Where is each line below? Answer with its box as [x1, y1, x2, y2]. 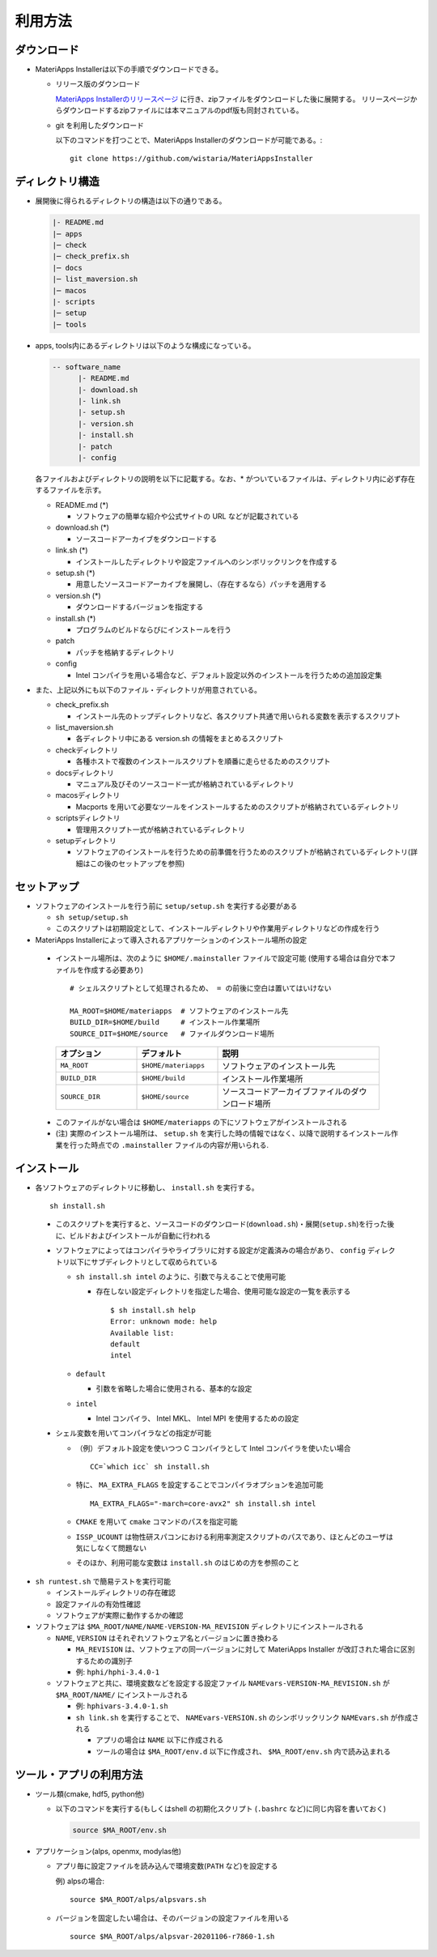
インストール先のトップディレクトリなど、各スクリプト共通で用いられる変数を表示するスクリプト [75, 711, 401, 721]
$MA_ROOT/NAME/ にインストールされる [55, 1690, 189, 1699]
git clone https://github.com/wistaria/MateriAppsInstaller [70, 154, 313, 164]
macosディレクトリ [55, 791, 121, 800]
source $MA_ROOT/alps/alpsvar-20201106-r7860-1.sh [70, 1932, 275, 1941]
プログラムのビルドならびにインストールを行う [75, 625, 232, 634]
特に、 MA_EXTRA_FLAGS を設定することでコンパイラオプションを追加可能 [75, 1480, 324, 1490]
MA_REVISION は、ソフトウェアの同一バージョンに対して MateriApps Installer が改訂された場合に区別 [75, 1644, 416, 1654]
